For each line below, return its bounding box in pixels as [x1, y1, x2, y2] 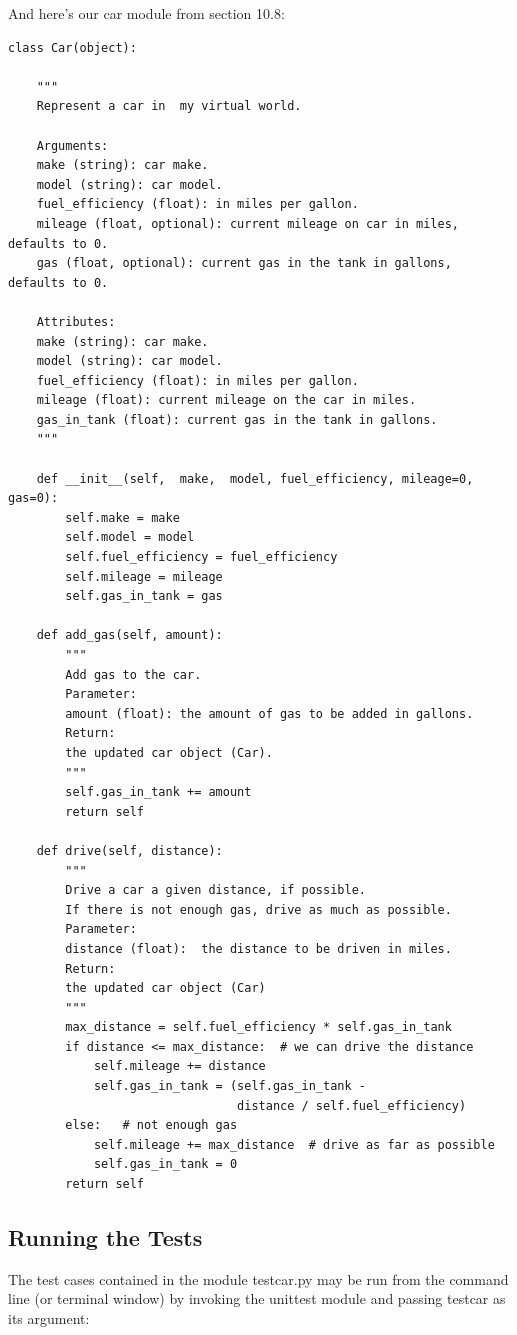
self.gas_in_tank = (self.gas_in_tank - [93, 1079, 366, 1094]
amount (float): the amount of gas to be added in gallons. [65, 706, 474, 721]
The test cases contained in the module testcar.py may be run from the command [8, 1268, 509, 1289]
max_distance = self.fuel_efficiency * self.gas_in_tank [65, 1020, 452, 1035]
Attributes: [36, 314, 116, 329]
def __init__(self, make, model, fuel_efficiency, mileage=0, [36, 471, 474, 486]
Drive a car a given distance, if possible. [65, 883, 366, 898]
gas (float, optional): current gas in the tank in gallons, [36, 256, 452, 271]
